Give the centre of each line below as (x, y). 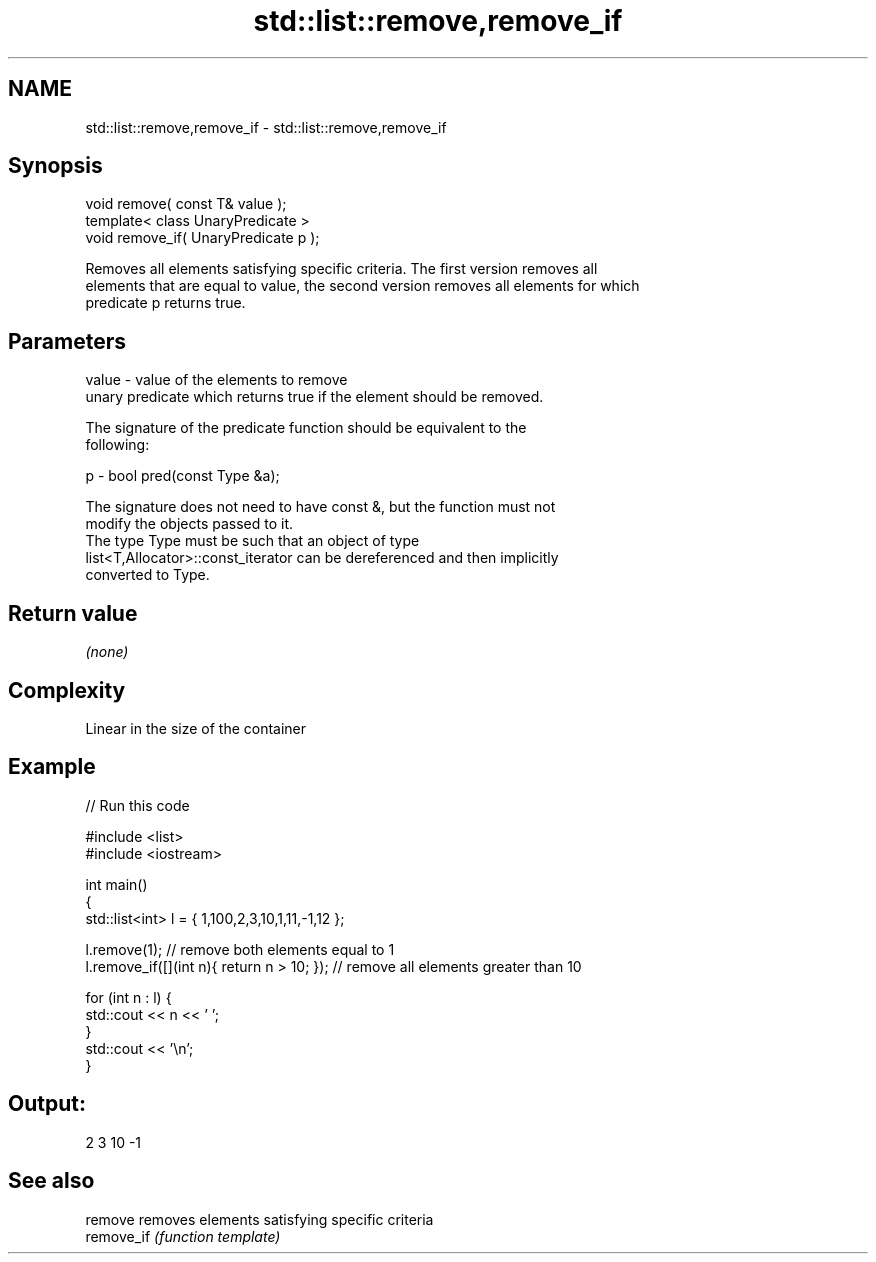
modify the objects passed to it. (189, 524)
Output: (47, 1104)
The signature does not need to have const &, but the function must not (320, 507)
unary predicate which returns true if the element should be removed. (314, 397)
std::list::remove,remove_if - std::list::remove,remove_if (266, 127)
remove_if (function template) (183, 1236)
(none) (107, 652)
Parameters (67, 341)
